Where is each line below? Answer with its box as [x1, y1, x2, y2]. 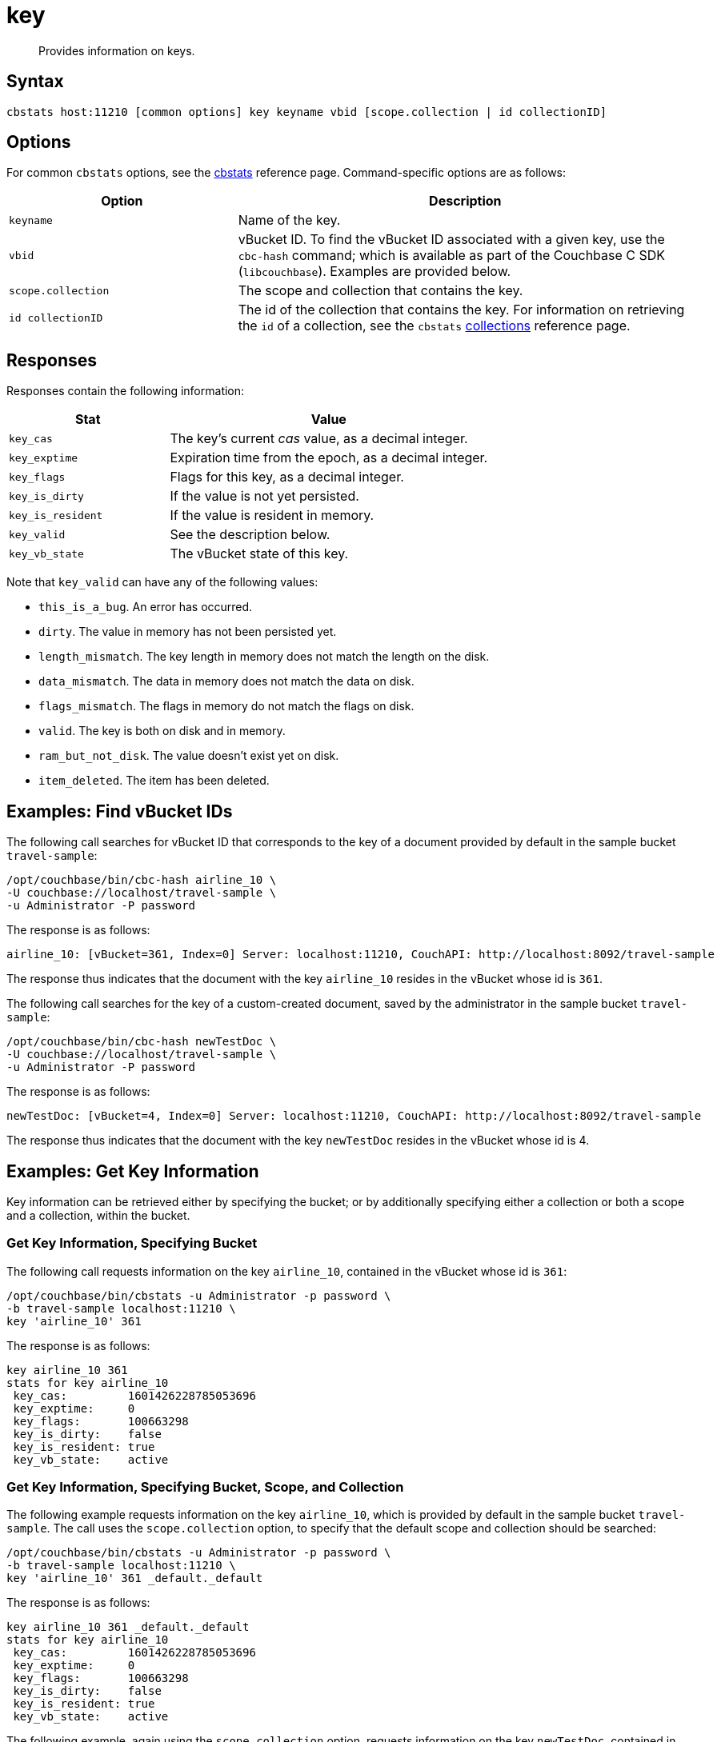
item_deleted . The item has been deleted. [38, 773, 270, 788]
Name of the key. [238, 212, 341, 229]
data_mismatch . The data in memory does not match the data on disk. [38, 674, 415, 689]
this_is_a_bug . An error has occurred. [38, 600, 253, 614]
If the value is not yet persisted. [170, 488, 359, 505]
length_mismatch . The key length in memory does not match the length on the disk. [38, 649, 490, 664]
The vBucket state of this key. [170, 545, 349, 562]
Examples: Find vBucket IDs [6, 801, 233, 821]
